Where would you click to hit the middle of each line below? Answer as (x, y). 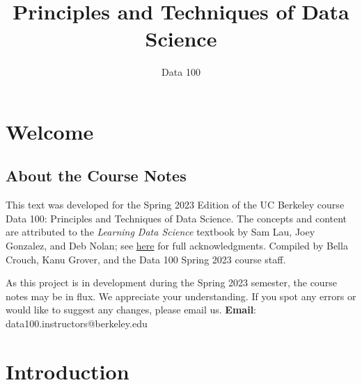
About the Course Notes (96, 175)
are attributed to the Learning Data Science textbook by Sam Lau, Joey (160, 232)
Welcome (50, 131)
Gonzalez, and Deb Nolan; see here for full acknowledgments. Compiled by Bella (177, 246)
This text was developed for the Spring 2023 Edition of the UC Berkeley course (175, 205)
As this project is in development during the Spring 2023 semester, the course (171, 282)
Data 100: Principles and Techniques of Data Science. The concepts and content (176, 218)
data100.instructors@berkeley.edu (77, 323)
